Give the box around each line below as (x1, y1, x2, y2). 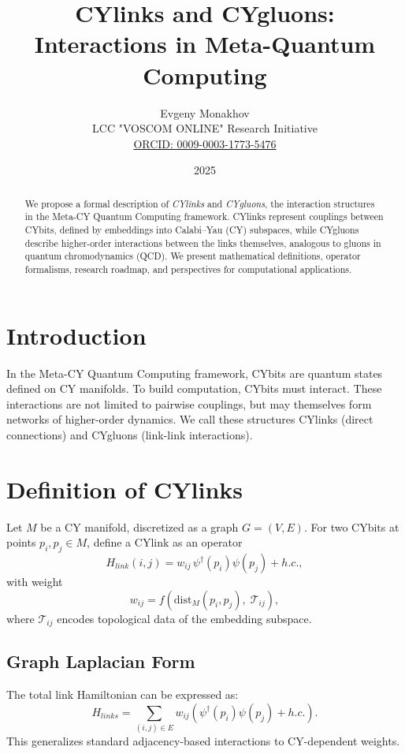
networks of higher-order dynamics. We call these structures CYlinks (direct (6, 411, 373, 427)
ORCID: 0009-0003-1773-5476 (133, 135, 277, 151)
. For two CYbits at (303, 518, 399, 535)
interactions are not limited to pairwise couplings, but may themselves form (6, 395, 372, 412)
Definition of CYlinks (6, 472, 243, 505)
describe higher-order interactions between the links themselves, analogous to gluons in (24, 236, 381, 249)
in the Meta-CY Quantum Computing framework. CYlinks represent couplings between (24, 210, 384, 223)
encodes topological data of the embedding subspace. (57, 610, 312, 626)
